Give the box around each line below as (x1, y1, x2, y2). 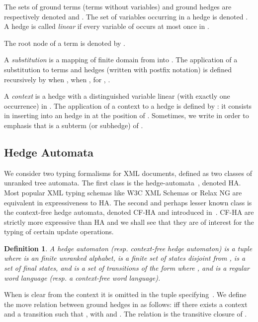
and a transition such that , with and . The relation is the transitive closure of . (4, 309, 247, 319)
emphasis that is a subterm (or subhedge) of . (4, 120, 143, 130)
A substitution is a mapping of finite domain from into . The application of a (4, 54, 238, 65)
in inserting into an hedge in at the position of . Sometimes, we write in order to (4, 110, 249, 121)
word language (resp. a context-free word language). (4, 272, 161, 283)
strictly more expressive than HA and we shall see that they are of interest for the (4, 216, 254, 227)
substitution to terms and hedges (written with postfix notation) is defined (4, 64, 232, 74)
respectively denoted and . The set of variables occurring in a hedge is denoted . (4, 11, 248, 21)
